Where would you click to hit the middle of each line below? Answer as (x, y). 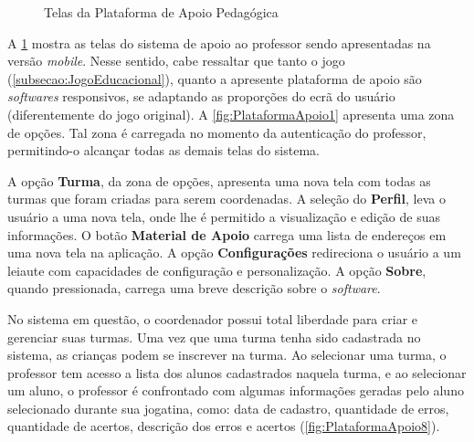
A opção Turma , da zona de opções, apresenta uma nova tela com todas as (219, 180)
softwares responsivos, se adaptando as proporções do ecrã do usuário (201, 96)
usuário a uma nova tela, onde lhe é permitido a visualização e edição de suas (224, 216)
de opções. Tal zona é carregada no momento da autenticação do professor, (217, 132)
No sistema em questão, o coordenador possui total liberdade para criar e (212, 318)
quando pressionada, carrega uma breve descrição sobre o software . (194, 288)
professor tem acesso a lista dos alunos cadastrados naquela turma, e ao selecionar (237, 372)
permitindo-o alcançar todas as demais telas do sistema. (163, 150)
